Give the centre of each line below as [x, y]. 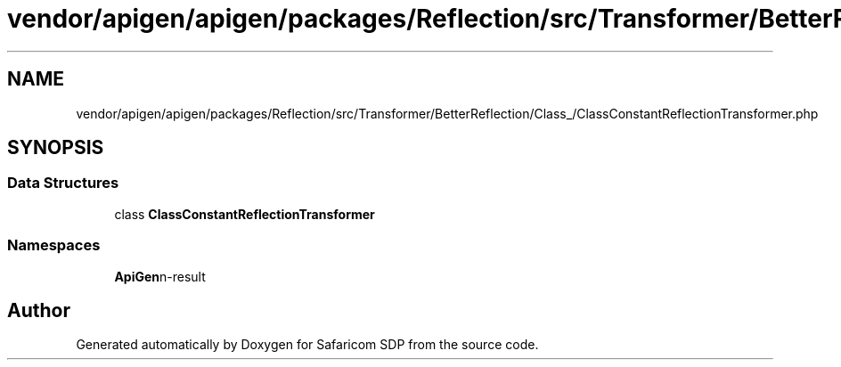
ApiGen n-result [160, 276]
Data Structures [63, 183]
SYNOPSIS [56, 148]
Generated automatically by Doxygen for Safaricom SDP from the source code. [307, 345]
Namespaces [54, 245]
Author [39, 310]
